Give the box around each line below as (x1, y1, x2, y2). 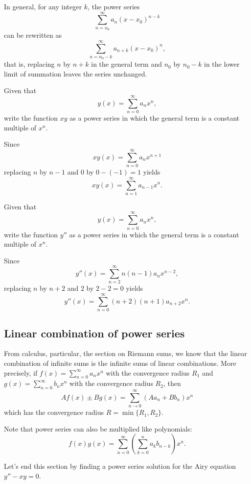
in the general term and (91, 59, 162, 69)
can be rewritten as (4, 30, 62, 40)
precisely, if (4, 367, 38, 378)
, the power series (88, 1, 140, 11)
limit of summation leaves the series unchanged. (4, 68, 147, 78)
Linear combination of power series (4, 325, 185, 340)
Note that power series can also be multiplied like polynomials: (4, 423, 192, 433)
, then (163, 378, 181, 388)
